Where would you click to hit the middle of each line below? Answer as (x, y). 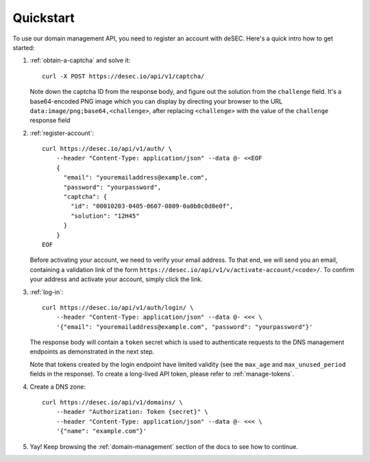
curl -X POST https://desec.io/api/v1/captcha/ (123, 76)
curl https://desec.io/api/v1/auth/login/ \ (118, 307)
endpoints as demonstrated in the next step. (92, 352)
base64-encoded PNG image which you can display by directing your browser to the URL (156, 101)
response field (50, 121)
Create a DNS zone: (58, 387)
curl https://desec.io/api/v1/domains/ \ (112, 402)
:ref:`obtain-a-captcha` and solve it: (80, 60)
